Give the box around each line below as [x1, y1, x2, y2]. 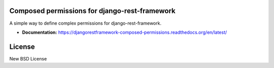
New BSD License [9, 55, 47, 61]
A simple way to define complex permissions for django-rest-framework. [9, 20, 162, 26]
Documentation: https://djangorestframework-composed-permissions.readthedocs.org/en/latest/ [22, 29, 227, 35]
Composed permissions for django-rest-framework [9, 7, 176, 15]
